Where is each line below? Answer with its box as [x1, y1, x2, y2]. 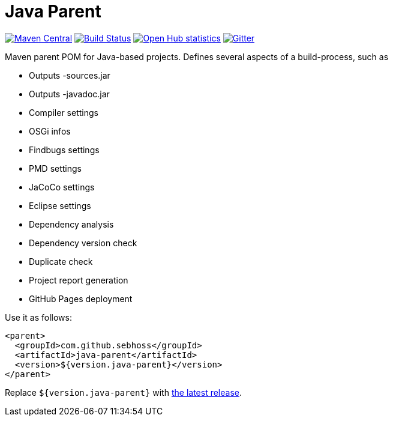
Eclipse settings [29, 200, 91, 211]
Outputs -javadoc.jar [29, 88, 110, 99]
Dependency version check [29, 237, 137, 248]
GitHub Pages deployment [29, 293, 133, 304]
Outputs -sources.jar [29, 70, 110, 80]
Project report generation [29, 274, 128, 285]
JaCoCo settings [29, 181, 95, 192]
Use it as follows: [5, 312, 72, 323]
